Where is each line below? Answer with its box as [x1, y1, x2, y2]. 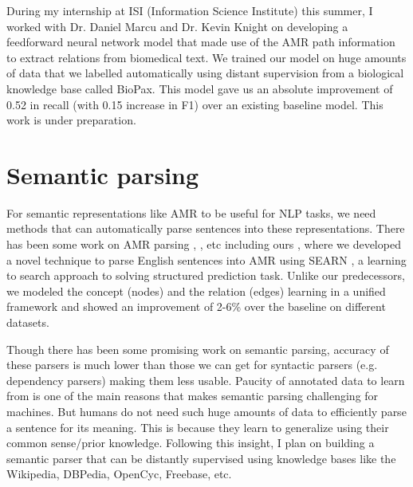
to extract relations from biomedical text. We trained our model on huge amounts [6, 49, 407, 65]
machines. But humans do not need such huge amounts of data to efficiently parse [6, 403, 407, 419]
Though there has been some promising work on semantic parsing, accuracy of [6, 340, 389, 357]
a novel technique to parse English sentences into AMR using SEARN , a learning [6, 251, 407, 268]
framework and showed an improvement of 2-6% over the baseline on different [6, 298, 386, 315]
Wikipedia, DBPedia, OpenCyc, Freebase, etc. [6, 465, 232, 482]
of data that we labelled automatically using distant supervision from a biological [6, 65, 404, 81]
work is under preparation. [6, 112, 136, 128]
